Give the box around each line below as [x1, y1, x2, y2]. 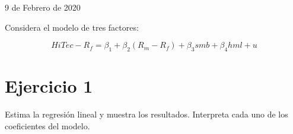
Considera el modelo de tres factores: [5, 21, 139, 33]
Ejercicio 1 [5, 74, 93, 98]
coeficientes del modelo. [5, 119, 90, 132]
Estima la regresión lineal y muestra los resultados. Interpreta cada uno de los [5, 108, 288, 120]
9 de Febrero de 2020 [5, 1, 81, 13]
